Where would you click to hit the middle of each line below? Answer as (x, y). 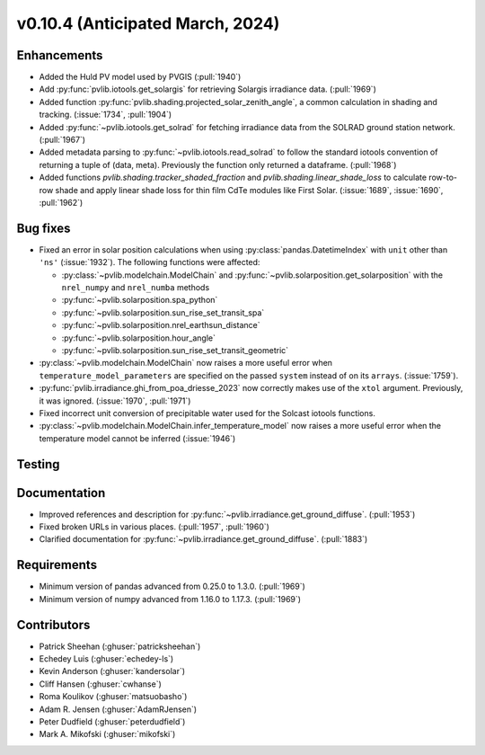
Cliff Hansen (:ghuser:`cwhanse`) (100, 684)
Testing (38, 464)
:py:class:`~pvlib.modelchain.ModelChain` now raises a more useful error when (185, 363)
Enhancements (60, 55)
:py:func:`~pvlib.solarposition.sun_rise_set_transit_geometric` (175, 350)
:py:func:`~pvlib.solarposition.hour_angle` (138, 338)
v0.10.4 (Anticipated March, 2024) (148, 23)
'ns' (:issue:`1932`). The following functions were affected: (150, 262)
